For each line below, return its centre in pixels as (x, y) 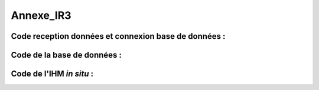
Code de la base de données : (66, 55)
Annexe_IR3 (41, 15)
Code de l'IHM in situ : (52, 74)
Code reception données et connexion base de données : (118, 36)
